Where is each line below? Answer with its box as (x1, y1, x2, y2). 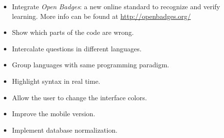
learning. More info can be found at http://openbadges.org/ (12, 11, 191, 21)
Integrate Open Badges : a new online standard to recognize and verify (12, 1, 220, 11)
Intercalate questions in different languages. (12, 43, 142, 53)
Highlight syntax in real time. (12, 76, 100, 86)
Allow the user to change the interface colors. (12, 92, 147, 102)
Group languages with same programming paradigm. (12, 60, 169, 70)
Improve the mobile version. (12, 108, 95, 119)
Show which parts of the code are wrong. (12, 27, 134, 37)
